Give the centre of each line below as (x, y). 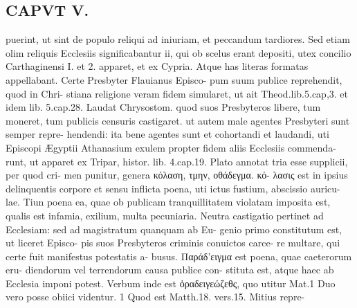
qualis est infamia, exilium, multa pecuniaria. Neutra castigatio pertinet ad (165, 215)
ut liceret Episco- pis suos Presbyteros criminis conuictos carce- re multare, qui (173, 243)
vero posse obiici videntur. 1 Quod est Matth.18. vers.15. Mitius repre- (155, 297)
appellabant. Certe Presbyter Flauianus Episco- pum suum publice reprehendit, (174, 79)
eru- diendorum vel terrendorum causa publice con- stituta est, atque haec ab (170, 270)
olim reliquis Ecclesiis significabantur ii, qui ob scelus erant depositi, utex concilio (178, 52)
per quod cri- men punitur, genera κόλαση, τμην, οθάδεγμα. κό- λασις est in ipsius (177, 175)
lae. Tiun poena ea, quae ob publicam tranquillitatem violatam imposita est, (168, 202)
